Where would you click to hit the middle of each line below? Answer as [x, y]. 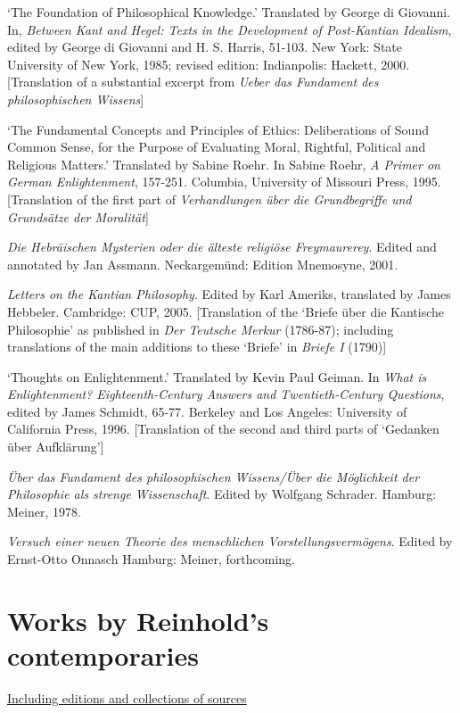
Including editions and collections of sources [127, 697]
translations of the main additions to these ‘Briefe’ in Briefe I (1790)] [197, 347]
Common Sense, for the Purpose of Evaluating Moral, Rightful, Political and [217, 147]
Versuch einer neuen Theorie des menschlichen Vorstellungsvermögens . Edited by [230, 541]
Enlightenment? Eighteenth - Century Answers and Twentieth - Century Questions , [226, 394]
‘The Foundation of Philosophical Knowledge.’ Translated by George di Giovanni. [229, 12]
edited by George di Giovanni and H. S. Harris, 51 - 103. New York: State [205, 47]
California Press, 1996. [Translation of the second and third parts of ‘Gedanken [223, 429]
